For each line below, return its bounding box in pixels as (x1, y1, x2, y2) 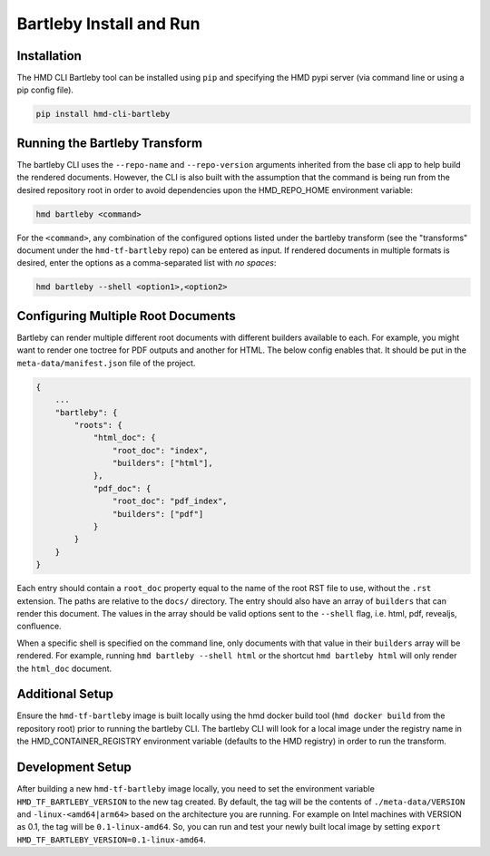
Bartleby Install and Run (16, 14, 201, 34)
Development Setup (16, 760, 132, 775)
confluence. (16, 621, 63, 632)
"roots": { (73, 420, 122, 430)
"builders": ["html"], (112, 458, 213, 469)
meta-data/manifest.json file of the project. (16, 357, 196, 368)
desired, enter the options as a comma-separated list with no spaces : (16, 258, 277, 268)
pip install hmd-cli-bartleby (35, 109, 171, 120)
